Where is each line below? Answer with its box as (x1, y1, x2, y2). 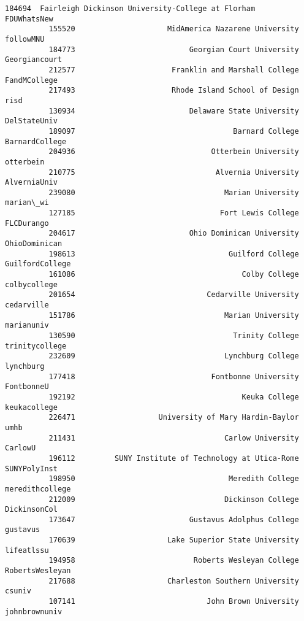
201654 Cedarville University (48, 290, 299, 299)
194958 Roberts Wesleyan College (48, 556, 299, 565)
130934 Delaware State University (48, 106, 299, 115)
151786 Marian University (48, 310, 299, 320)
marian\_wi (5, 198, 49, 207)
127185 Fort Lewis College (48, 209, 299, 218)
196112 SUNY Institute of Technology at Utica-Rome (48, 453, 299, 463)
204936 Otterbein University (48, 147, 299, 156)
